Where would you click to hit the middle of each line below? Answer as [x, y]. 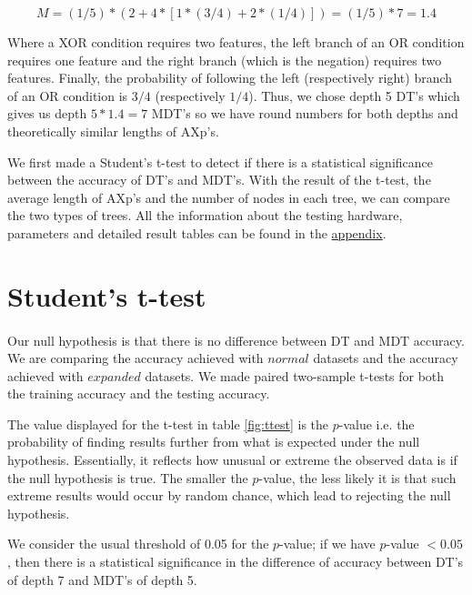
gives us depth [47, 113]
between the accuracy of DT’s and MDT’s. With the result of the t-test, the [219, 180]
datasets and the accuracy [386, 358]
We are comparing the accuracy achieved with [136, 358]
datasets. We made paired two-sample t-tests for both [295, 375]
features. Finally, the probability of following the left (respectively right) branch [230, 78]
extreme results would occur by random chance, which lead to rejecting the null [229, 495]
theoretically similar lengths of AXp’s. [113, 131]
